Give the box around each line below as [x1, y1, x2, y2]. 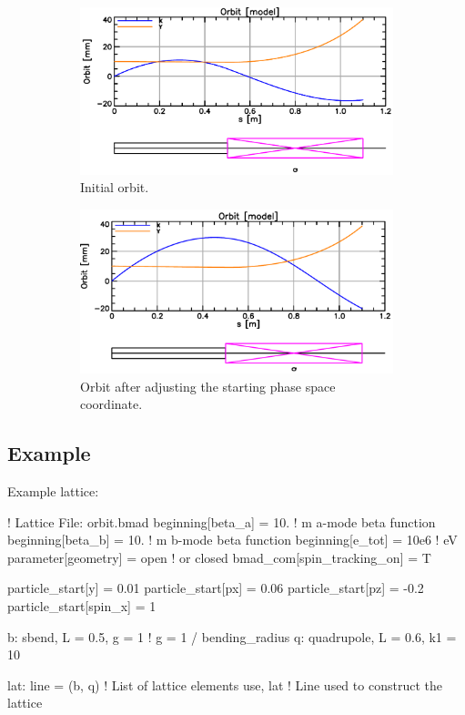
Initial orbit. [80, 178, 149, 197]
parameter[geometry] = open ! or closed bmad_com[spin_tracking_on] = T [7, 547, 431, 567]
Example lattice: [7, 481, 99, 500]
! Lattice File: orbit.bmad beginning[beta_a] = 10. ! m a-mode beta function [7, 512, 436, 531]
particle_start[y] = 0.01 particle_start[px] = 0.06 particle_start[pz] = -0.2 [7, 578, 424, 598]
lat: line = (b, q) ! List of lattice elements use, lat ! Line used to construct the [7, 675, 442, 694]
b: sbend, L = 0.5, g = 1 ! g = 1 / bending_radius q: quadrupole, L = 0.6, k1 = [7, 627, 457, 646]
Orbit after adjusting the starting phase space [80, 376, 336, 395]
